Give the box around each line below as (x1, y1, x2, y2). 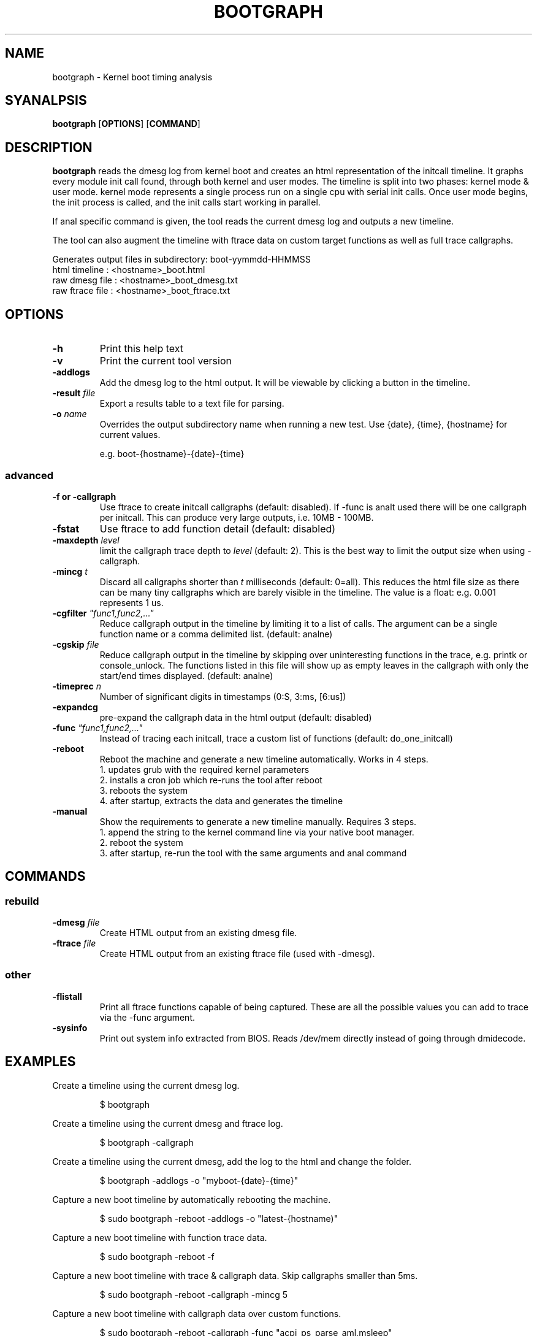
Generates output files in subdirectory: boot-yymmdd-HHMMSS (52, 254, 311, 265)
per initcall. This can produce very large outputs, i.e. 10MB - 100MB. (99, 512, 374, 523)
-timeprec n (52, 680, 101, 691)
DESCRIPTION (5, 139, 93, 155)
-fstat (52, 522, 79, 535)
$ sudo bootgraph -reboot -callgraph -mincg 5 (99, 1289, 288, 1300)
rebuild (5, 894, 39, 907)
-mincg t (52, 566, 88, 577)
